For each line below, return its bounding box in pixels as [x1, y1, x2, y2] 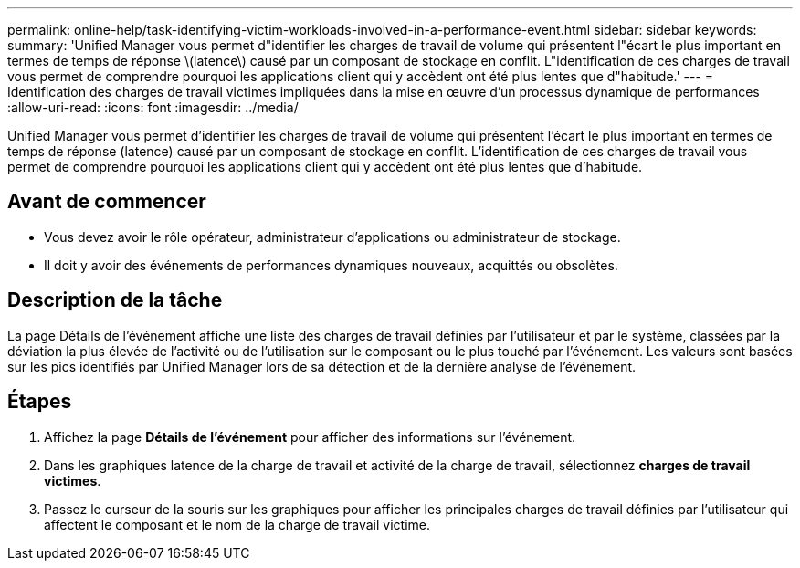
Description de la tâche [7, 289, 223, 312]
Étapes [7, 390, 72, 414]
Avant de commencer [7, 190, 206, 214]
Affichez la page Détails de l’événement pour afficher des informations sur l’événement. [44, 428, 576, 445]
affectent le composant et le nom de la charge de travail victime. [44, 516, 430, 532]
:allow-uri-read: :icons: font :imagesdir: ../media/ [7, 100, 299, 115]
